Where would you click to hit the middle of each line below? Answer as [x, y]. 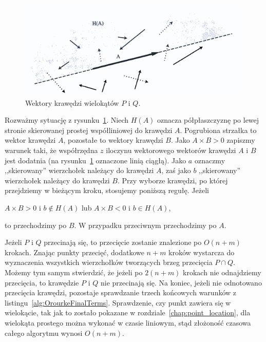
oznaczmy [210, 160]
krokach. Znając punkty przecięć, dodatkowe [74, 252]
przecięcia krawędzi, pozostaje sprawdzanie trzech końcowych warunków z [121, 292]
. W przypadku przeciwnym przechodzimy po [145, 225]
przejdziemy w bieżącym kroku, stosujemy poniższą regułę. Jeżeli [107, 190]
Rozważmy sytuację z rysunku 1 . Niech [67, 120]
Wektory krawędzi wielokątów [72, 102]
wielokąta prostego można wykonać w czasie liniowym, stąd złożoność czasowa [128, 322]
